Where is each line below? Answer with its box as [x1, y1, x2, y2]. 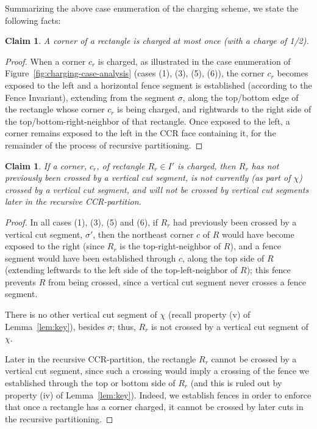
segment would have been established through [5, 251, 176, 264]
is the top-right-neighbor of [119, 240, 221, 252]
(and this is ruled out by [190, 376, 282, 389]
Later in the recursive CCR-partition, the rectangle [5, 352, 196, 365]
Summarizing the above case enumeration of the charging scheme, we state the [5, 2, 299, 14]
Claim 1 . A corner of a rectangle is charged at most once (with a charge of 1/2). [5, 34, 309, 47]
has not [251, 159, 279, 172]
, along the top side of [182, 251, 265, 264]
